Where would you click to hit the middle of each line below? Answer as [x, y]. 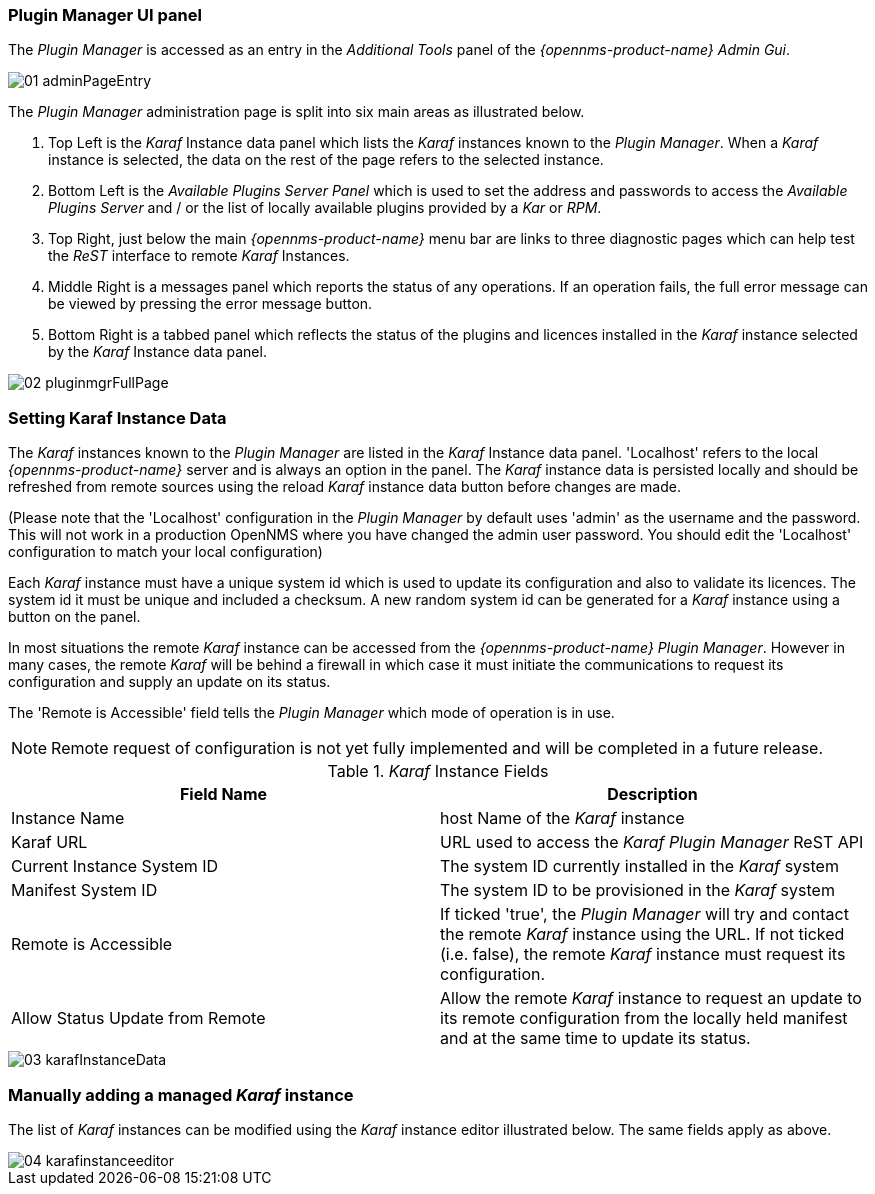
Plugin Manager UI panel [105, 15]
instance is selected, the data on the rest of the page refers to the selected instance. [326, 160]
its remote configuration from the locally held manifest [644, 1018]
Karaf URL [49, 842]
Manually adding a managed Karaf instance [181, 1094]
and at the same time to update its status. [595, 1038]
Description [652, 794]
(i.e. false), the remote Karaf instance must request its [643, 954]
